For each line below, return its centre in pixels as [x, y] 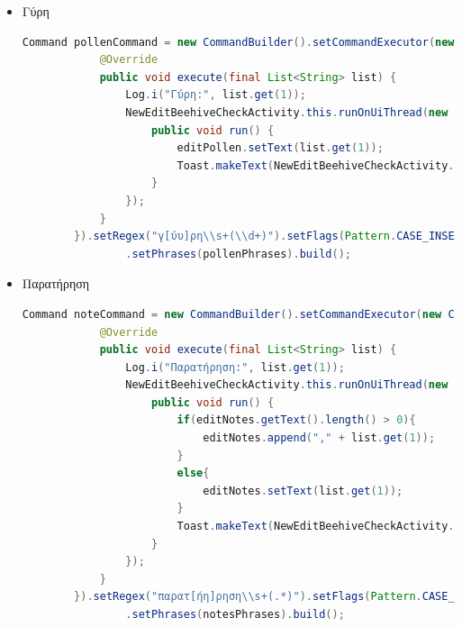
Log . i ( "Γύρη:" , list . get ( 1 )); [216, 95]
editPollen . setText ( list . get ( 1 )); [280, 148]
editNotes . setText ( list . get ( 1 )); [303, 491]
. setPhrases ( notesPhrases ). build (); [235, 614]
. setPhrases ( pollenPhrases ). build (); [238, 254]
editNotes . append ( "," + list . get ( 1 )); [319, 438]
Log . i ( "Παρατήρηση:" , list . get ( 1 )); [235, 367]
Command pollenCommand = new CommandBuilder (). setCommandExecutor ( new [238, 42]
